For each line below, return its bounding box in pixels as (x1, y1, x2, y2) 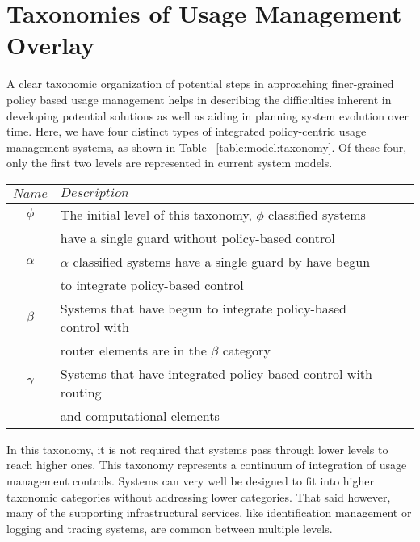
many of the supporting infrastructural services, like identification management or (6, 504, 412, 521)
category (222, 340, 271, 359)
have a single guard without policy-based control (60, 228, 335, 247)
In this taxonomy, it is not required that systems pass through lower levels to (6, 440, 388, 457)
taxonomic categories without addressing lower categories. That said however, (6, 488, 391, 505)
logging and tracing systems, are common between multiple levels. (6, 519, 333, 536)
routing (60, 382, 102, 401)
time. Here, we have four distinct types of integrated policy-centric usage (6, 123, 367, 140)
